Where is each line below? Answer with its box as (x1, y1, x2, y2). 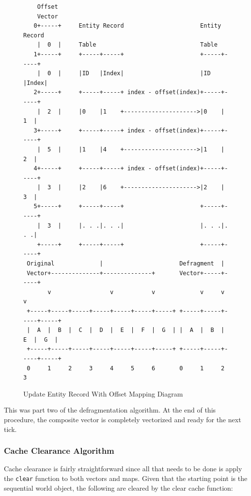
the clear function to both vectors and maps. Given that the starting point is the (4, 473, 248, 483)
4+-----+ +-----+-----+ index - (33, 165, 152, 172)
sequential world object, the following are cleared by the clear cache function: (4, 482, 233, 493)
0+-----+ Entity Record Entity (33, 22, 221, 30)
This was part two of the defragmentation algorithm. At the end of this (4, 405, 216, 415)
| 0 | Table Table (37, 41, 218, 49)
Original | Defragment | (27, 260, 225, 267)
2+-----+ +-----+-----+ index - (33, 89, 152, 96)
